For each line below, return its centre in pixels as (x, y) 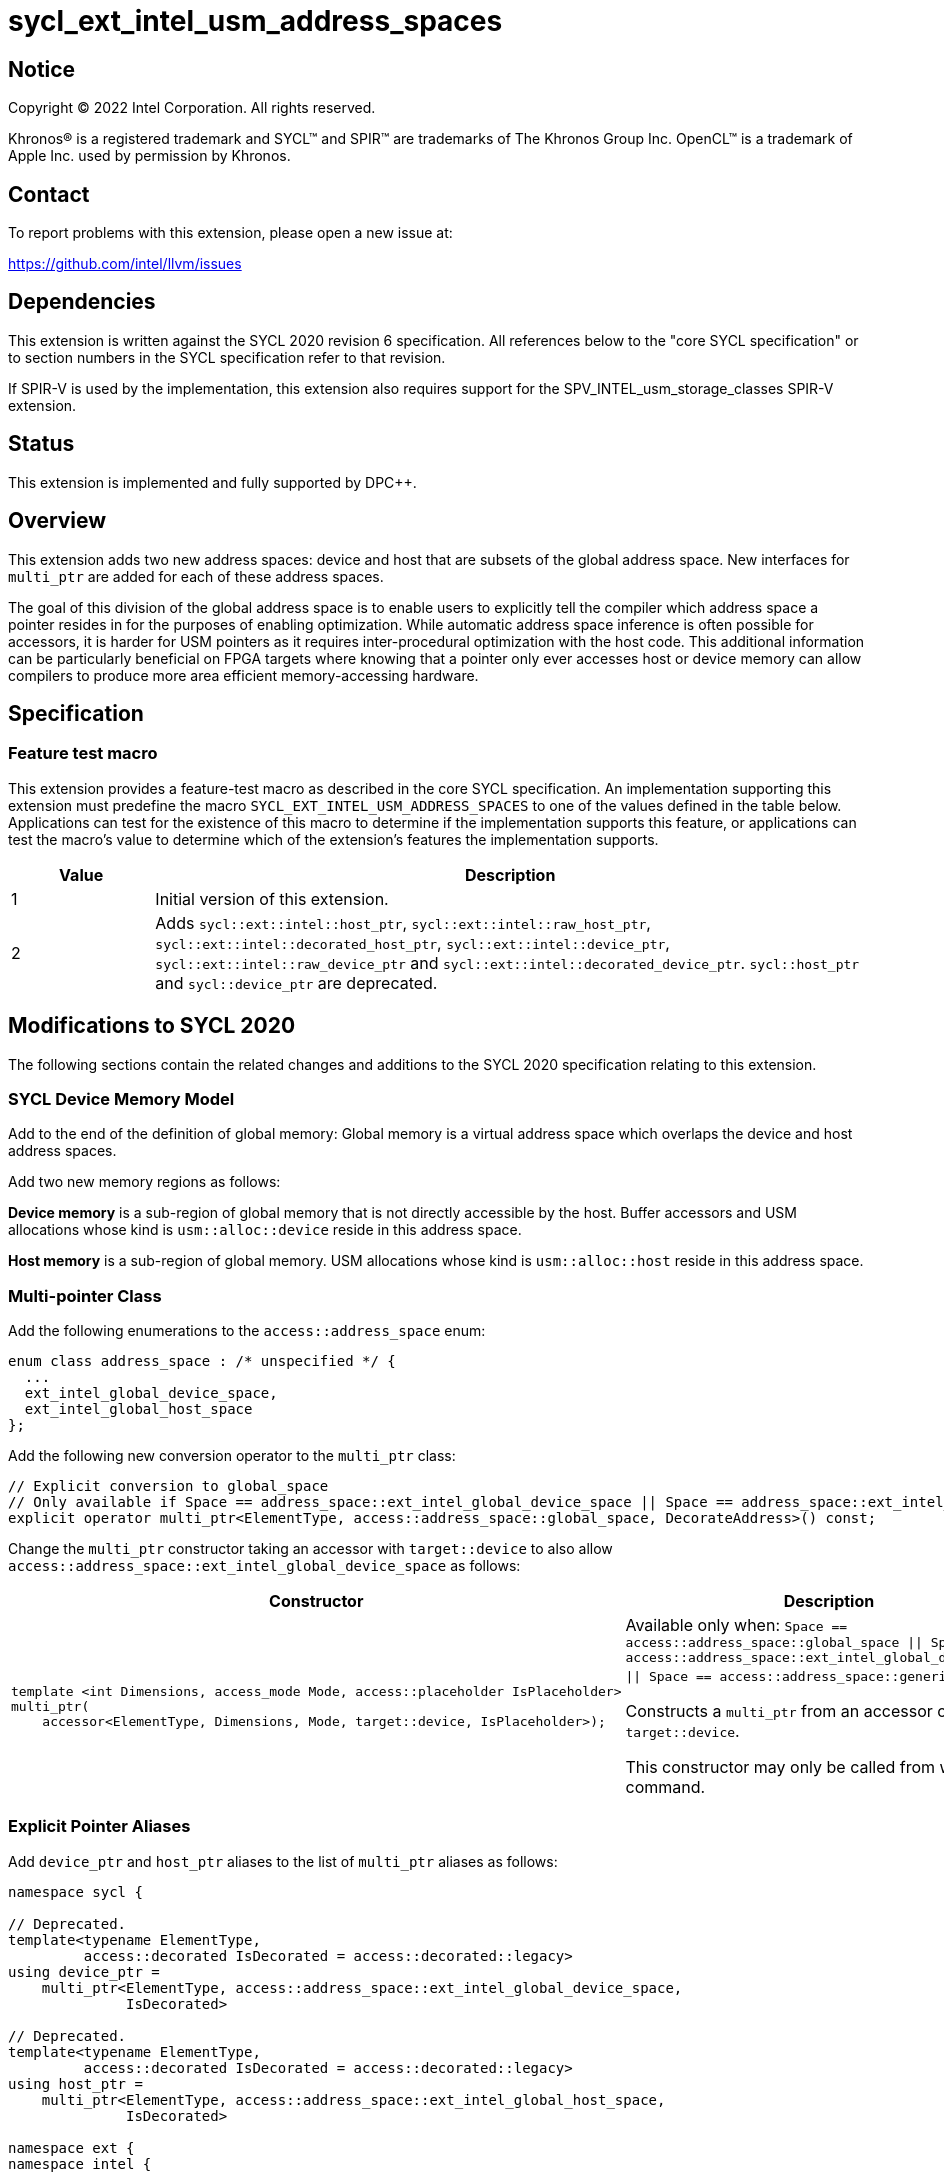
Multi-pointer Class (85, 1295)
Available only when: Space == (736, 1625)
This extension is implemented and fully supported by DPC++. (212, 482)
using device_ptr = (84, 1971)
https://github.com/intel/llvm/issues (125, 264)
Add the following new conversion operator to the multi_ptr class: (232, 1456)
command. (665, 1787)
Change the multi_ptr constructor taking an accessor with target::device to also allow (310, 1549)
